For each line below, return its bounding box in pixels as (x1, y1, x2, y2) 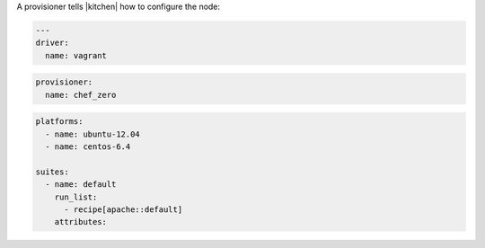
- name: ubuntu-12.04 (45, 128, 141, 139)
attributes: (54, 217, 108, 227)
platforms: (35, 117, 84, 127)
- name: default (45, 180, 117, 190)
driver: (35, 38, 69, 49)
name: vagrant (45, 50, 108, 60)
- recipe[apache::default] (64, 205, 183, 215)
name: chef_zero (45, 90, 117, 100)
